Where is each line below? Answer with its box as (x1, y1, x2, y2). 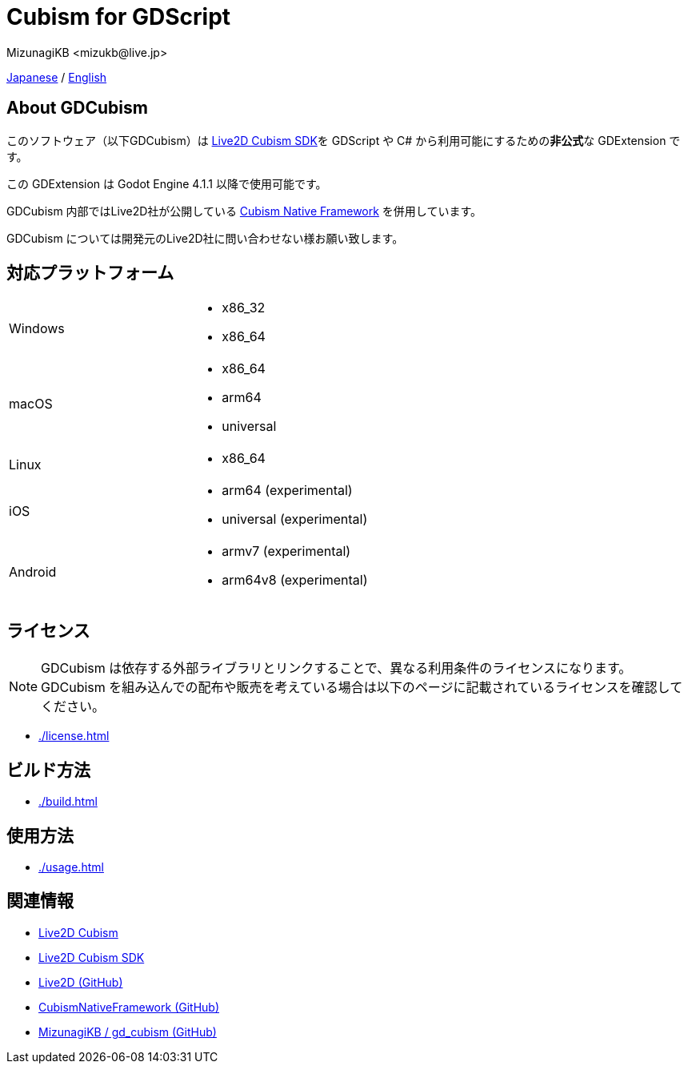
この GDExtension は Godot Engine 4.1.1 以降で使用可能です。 (6, 176, 327, 191)
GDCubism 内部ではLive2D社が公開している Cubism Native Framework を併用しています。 (6, 203, 482, 218)
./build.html (38, 794, 98, 809)
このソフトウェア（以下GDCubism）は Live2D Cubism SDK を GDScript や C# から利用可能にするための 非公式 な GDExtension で (6, 133, 681, 147)
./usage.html (38, 859, 104, 874)
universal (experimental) (222, 511, 368, 528)
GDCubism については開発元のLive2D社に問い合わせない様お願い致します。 (6, 231, 404, 245)
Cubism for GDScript (6, 3, 231, 30)
